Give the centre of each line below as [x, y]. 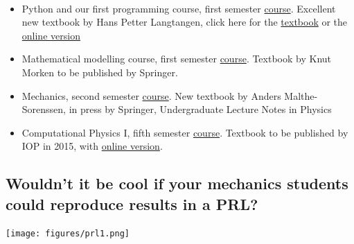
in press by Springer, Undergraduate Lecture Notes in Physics [200, 109]
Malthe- [301, 95]
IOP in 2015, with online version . [92, 146]
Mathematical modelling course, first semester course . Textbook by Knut [177, 59]
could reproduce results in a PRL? [132, 203]
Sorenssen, [44, 109]
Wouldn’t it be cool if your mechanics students [177, 183]
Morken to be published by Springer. [100, 72]
